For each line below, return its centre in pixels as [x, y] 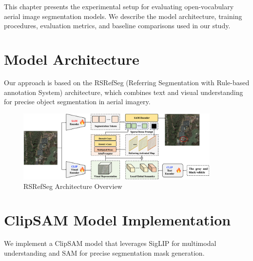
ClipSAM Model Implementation [117, 220]
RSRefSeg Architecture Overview [73, 186]
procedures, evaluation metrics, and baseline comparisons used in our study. [117, 26]
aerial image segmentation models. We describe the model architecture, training [123, 16]
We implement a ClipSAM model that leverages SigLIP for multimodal [110, 243]
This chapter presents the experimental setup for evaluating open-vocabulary [119, 6]
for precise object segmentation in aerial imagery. [77, 102]
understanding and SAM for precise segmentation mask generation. [104, 252]
